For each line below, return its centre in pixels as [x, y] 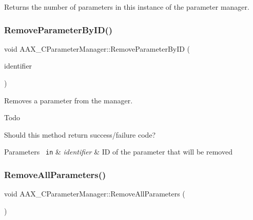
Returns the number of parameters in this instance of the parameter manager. [127, 7]
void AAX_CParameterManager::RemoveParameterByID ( [97, 48]
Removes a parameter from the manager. [69, 100]
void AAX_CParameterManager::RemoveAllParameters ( [95, 194]
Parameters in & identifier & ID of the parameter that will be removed [118, 152]
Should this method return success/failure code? [80, 134]
